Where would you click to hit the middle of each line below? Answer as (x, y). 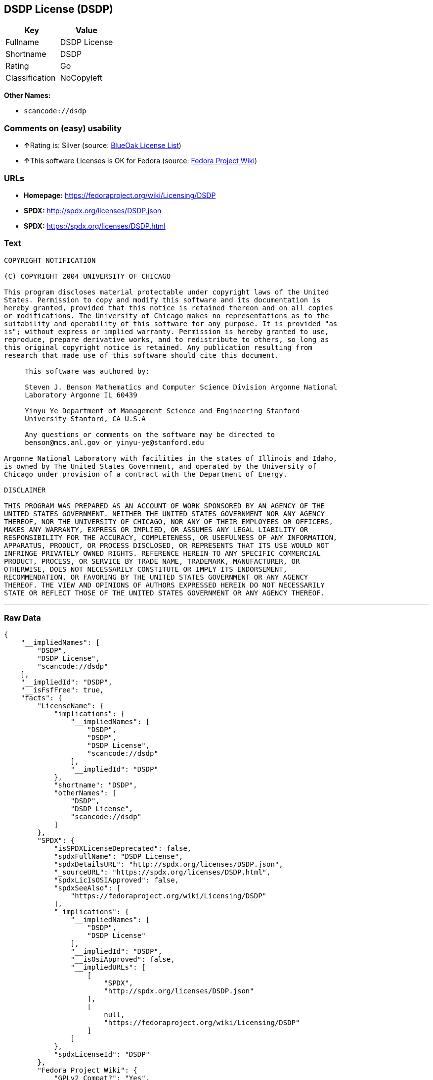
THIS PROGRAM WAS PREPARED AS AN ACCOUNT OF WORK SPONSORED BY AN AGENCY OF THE (165, 506)
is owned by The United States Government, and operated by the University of (160, 466)
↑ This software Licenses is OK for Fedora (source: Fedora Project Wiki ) (141, 161)
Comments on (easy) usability (63, 128)
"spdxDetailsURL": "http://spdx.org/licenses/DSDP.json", (169, 864)
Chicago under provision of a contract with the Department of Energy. (146, 474)
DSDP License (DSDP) (59, 9)
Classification (31, 78)
